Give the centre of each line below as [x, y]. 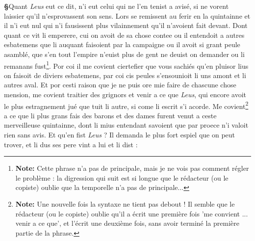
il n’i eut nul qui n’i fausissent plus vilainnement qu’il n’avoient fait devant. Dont [126, 25]
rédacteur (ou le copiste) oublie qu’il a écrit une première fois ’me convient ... [132, 213]
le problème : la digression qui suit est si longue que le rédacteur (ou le [122, 177]
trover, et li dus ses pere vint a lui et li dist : [71, 144]
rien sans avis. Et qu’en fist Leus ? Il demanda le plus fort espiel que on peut [120, 135]
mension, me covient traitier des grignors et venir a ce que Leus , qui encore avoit [125, 94]
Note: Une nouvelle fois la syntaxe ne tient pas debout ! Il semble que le [125, 204]
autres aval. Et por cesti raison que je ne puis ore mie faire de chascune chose [120, 85]
